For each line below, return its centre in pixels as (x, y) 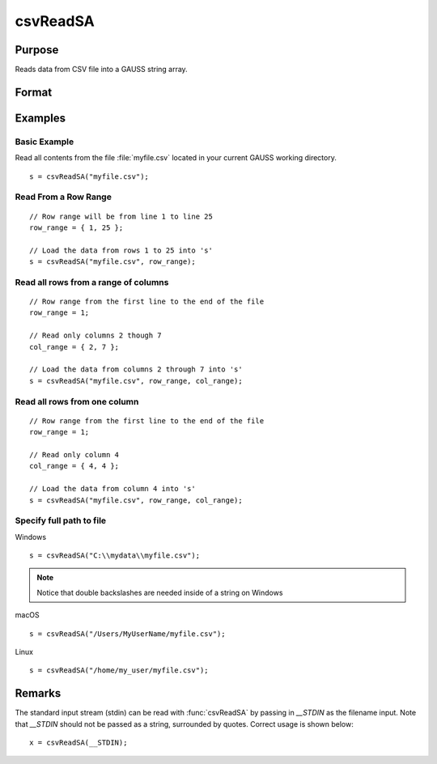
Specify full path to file (61, 520)
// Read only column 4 (74, 454)
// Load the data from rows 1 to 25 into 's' (121, 250)
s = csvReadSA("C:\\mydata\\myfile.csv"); (115, 556)
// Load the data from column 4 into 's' (112, 489)
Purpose (37, 50)
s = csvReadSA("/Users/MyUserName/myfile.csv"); (127, 634)
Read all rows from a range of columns (92, 282)
